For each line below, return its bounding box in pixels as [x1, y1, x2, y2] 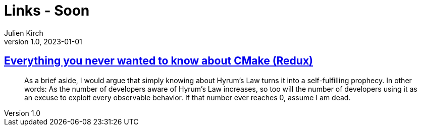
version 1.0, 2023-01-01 [4, 37, 82, 46]
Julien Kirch [4, 28, 43, 37]
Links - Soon [4, 2, 90, 19]
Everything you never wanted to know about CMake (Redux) [4, 54, 313, 68]
